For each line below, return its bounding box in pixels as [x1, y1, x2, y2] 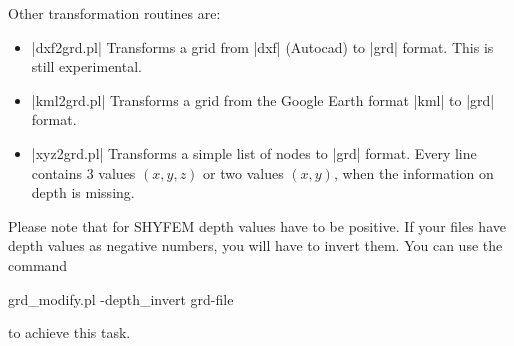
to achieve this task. [8, 322, 131, 343]
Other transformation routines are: [8, 3, 221, 23]
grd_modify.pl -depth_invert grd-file [8, 288, 234, 309]
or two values [203, 162, 284, 183]
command [8, 254, 68, 275]
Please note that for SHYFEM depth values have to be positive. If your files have [8, 215, 506, 236]
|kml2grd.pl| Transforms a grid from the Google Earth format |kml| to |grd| [31, 89, 495, 110]
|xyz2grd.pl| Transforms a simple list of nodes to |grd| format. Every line [31, 142, 477, 163]
